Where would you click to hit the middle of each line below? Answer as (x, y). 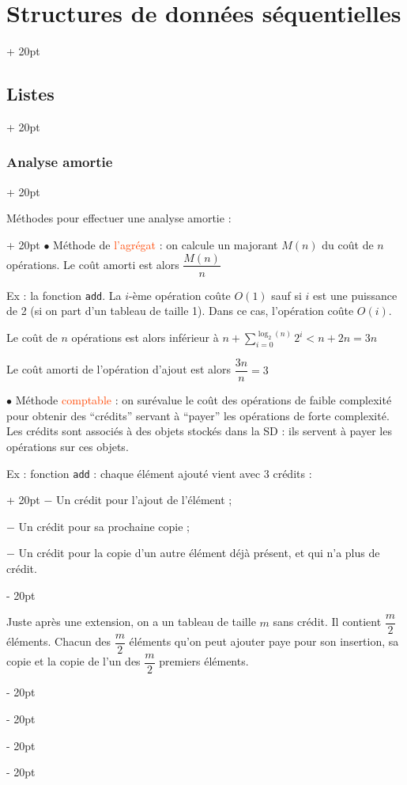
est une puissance (355, 295)
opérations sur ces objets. (68, 446)
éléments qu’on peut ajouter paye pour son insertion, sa (264, 641)
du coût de (348, 244)
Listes (30, 94)
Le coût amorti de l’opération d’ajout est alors (119, 369)
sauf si (286, 295)
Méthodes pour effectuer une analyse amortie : (119, 218)
